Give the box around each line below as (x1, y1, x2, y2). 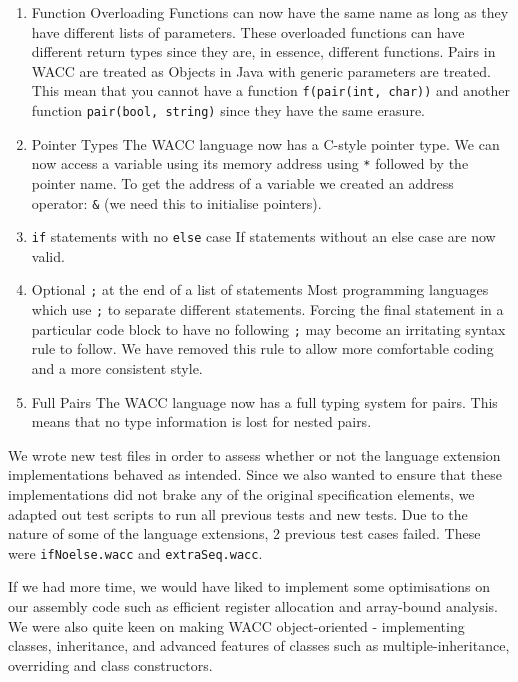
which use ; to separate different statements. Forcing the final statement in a (31, 299, 504, 320)
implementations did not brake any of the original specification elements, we (8, 483, 475, 504)
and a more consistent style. (31, 358, 203, 378)
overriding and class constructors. (8, 654, 213, 675)
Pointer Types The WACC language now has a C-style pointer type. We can (31, 133, 500, 154)
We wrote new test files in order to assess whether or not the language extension (8, 444, 501, 465)
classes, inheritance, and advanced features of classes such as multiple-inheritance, (8, 635, 510, 656)
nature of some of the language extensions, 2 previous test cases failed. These (8, 523, 481, 544)
